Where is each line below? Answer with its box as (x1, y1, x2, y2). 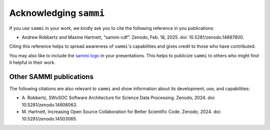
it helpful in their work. (9, 60, 56, 66)
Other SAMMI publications (9, 72, 93, 81)
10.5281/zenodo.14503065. (21, 116, 77, 122)
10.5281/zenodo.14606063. (21, 102, 77, 108)
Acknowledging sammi (9, 7, 105, 18)
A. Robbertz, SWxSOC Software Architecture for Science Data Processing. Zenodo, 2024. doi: (21, 95, 215, 101)
